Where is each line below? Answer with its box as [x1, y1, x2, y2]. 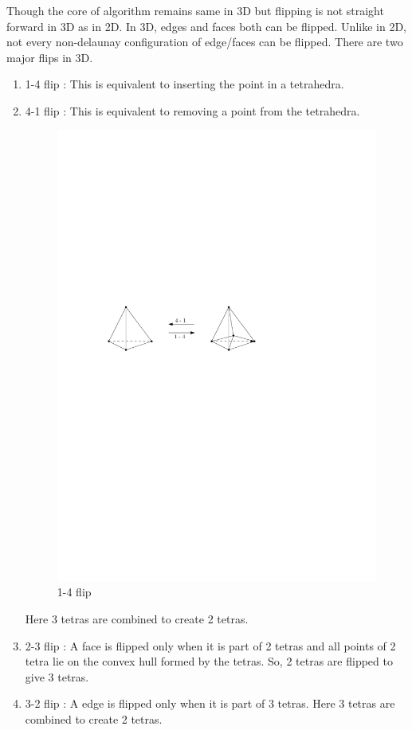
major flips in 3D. [6, 49, 93, 65]
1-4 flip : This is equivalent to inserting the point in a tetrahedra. [25, 76, 344, 92]
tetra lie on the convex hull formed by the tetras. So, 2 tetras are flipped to [25, 653, 393, 669]
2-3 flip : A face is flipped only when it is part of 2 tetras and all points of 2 [25, 637, 396, 654]
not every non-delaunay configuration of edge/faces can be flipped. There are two [6, 33, 403, 50]
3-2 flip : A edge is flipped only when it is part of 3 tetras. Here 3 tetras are [25, 695, 395, 712]
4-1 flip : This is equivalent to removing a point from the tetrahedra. [25, 102, 360, 119]
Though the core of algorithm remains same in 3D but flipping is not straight [6, 2, 384, 18]
